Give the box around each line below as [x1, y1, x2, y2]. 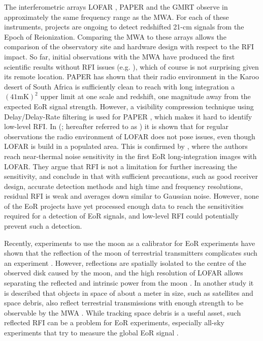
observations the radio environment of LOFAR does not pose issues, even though [4, 131, 255, 141]
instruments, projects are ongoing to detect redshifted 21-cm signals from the [4, 21, 244, 32]
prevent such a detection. [4, 221, 82, 231]
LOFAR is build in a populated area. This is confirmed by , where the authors [4, 141, 248, 151]
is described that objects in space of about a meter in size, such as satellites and [4, 287, 253, 298]
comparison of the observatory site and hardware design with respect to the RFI [4, 41, 254, 52]
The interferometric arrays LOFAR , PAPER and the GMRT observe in [4, 2, 228, 12]
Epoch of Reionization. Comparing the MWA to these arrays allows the [4, 31, 226, 42]
